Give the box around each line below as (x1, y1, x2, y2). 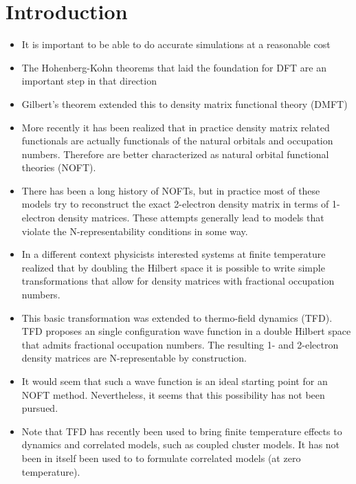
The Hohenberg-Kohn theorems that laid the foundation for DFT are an (21, 60, 327, 74)
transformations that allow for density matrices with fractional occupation (21, 274, 335, 288)
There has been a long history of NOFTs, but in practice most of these (21, 183, 320, 197)
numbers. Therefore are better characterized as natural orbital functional (21, 146, 329, 161)
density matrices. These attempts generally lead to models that (58, 210, 324, 225)
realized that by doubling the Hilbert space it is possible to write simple (21, 260, 325, 274)
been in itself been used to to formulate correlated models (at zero (21, 450, 301, 465)
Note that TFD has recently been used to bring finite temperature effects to (21, 423, 342, 438)
